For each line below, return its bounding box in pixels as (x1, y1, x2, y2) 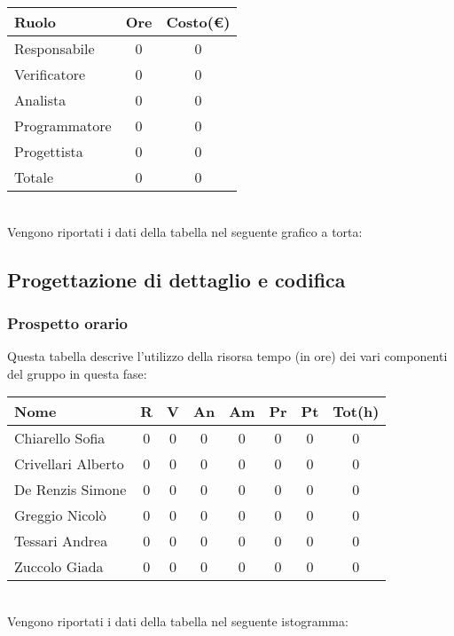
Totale (14, 167, 54, 187)
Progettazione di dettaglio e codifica (7, 265, 346, 293)
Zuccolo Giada (14, 556, 104, 577)
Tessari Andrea (14, 530, 108, 552)
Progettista (14, 141, 83, 161)
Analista (14, 90, 67, 110)
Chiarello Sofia (14, 428, 106, 449)
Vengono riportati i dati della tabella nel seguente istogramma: (7, 611, 348, 630)
